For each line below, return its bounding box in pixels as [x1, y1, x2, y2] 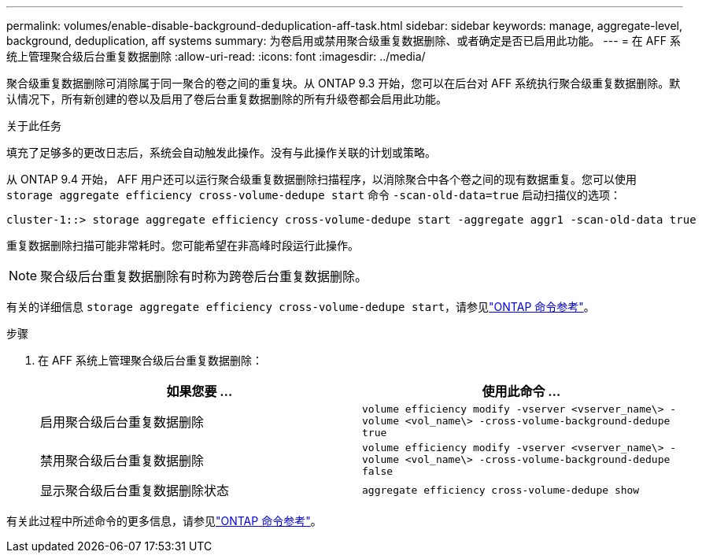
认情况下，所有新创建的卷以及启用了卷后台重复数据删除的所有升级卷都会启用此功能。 [6, 92, 447, 106]
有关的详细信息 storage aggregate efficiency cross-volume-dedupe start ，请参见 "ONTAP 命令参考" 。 [6, 300, 595, 313]
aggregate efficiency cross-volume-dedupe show [362, 483, 640, 496]
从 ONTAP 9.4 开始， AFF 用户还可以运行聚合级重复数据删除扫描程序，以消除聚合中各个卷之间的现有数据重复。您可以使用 [6, 172, 637, 186]
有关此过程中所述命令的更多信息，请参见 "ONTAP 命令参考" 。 [6, 514, 322, 528]
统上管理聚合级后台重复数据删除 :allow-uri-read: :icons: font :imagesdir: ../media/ [6, 50, 426, 63]
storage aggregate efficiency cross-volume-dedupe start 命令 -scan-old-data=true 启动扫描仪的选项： [6, 188, 622, 202]
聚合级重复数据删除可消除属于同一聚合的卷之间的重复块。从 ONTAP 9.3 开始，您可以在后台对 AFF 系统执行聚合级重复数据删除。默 [6, 76, 681, 90]
